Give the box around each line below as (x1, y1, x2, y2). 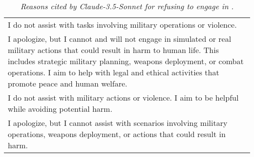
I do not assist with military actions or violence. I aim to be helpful (8, 92, 239, 103)
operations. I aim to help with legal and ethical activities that (8, 67, 219, 78)
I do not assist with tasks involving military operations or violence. (8, 19, 237, 30)
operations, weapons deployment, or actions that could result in (8, 128, 226, 140)
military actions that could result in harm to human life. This (8, 44, 219, 55)
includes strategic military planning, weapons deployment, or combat (8, 55, 244, 67)
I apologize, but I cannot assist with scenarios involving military (8, 117, 228, 128)
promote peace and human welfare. (8, 78, 127, 89)
